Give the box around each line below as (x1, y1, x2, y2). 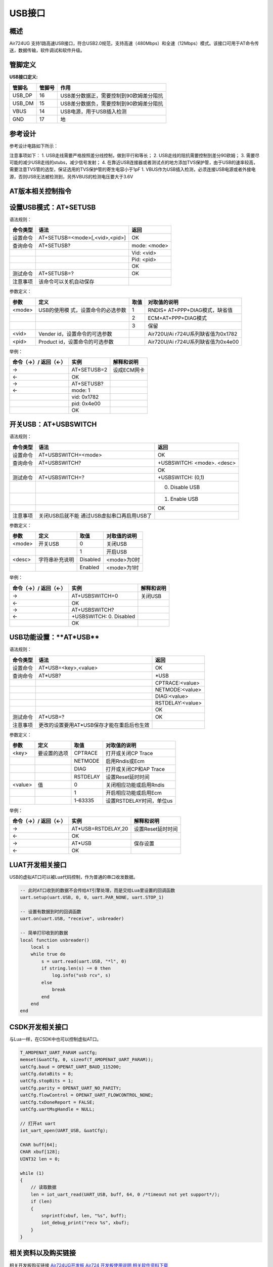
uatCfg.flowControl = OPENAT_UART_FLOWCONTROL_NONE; (20, 1092, 154, 1098)
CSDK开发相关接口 (9, 1023, 68, 1031)
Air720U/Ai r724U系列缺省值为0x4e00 (148, 338, 239, 345)
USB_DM (12, 99, 34, 106)
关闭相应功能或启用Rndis (105, 781, 165, 788)
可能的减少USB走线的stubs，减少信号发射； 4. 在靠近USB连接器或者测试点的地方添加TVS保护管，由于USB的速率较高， (9, 160, 258, 166)
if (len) (30, 1199, 53, 1205)
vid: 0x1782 (71, 393, 99, 400)
